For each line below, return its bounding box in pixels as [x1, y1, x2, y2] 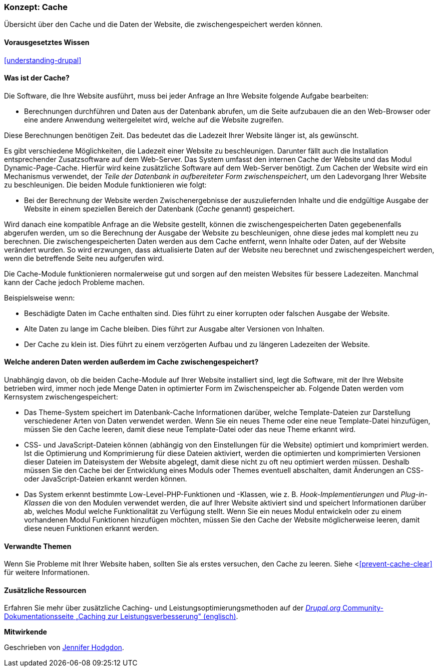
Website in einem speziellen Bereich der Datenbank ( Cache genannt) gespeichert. [24, 204, 295, 213]
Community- [342, 603, 384, 612]
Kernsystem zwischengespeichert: [4, 392, 118, 401]
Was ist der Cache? [4, 73, 70, 82]
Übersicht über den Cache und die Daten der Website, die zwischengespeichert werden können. [4, 20, 323, 29]
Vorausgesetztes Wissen [4, 37, 90, 46]
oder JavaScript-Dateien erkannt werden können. [24, 474, 187, 483]
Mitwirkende [4, 627, 47, 636]
